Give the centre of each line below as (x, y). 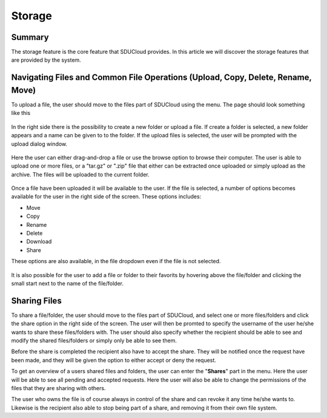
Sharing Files (36, 300)
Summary (30, 37)
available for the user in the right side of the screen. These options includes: (106, 197)
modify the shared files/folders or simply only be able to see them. (94, 341)
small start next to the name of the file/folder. (68, 283)
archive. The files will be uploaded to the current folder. (80, 174)
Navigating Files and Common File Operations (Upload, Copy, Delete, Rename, (161, 78)
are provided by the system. (46, 60)
